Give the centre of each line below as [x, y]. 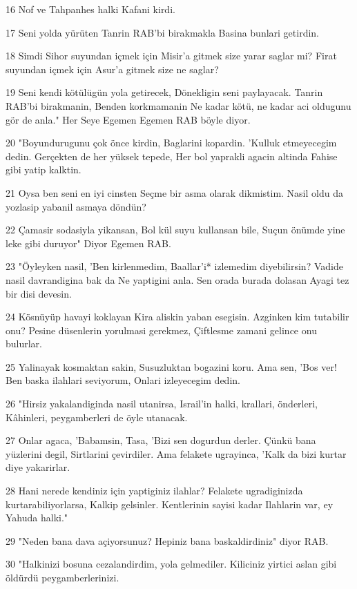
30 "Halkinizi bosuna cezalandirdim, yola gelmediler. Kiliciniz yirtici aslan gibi [171, 564]
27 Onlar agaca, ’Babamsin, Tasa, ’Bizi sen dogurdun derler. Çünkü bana [161, 440]
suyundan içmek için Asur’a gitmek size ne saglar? [112, 69]
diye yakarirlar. [38, 467]
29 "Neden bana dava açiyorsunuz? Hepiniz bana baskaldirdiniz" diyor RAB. [167, 540]
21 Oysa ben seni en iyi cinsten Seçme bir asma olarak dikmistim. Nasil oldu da [174, 192]
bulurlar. [24, 344]
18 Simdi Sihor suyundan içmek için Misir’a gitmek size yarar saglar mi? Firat [171, 56]
